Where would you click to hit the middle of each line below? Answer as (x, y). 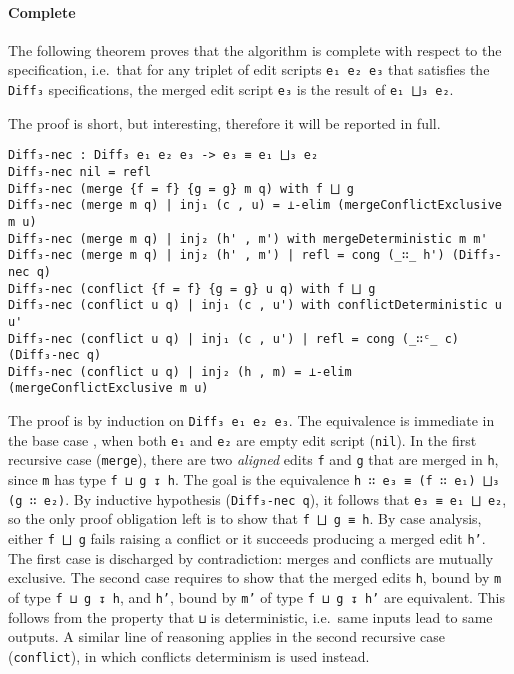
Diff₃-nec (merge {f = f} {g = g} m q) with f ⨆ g (181, 188)
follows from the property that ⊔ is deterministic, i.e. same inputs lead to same (250, 616)
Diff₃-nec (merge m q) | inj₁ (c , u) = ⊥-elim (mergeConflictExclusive (255, 205)
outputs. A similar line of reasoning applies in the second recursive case (227, 636)
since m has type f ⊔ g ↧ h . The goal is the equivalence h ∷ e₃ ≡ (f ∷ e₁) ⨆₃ (254, 479)
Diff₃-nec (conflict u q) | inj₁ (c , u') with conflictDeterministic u (255, 305)
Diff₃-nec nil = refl (80, 171)
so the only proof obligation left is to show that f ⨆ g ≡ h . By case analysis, (245, 518)
